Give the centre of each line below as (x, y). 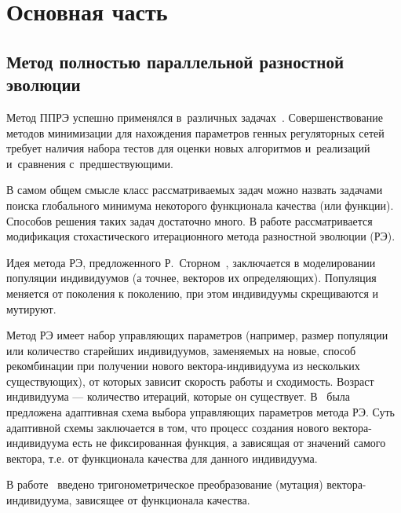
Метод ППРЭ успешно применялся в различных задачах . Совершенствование (195, 117)
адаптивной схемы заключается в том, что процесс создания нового (168, 427)
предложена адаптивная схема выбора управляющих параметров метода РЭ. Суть (200, 412)
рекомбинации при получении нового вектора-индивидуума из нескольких (183, 366)
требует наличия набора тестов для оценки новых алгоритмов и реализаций (188, 148)
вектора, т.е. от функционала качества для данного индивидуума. (162, 458)
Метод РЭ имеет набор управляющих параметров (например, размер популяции (197, 335)
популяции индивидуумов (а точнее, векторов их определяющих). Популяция (191, 278)
